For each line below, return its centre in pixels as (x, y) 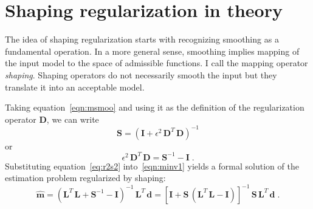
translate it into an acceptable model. (75, 87)
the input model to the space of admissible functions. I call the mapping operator (156, 63)
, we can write (73, 119)
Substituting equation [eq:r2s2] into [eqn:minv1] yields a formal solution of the (152, 166)
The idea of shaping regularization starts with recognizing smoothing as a (142, 39)
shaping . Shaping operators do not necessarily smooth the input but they (141, 74)
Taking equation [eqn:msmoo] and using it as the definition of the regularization (155, 107)
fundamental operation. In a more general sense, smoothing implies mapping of (152, 51)
